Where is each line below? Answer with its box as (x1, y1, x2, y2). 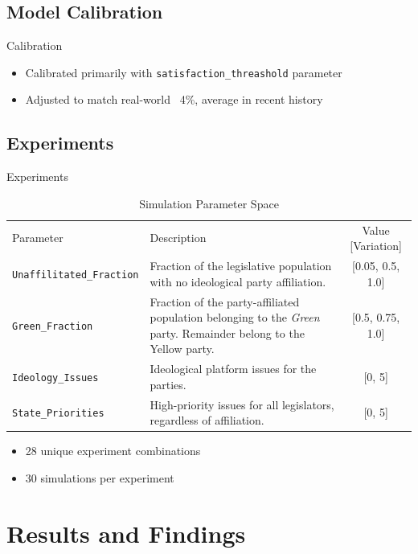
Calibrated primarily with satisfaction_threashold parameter (25, 64, 342, 80)
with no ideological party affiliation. (150, 273, 326, 289)
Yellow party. (150, 340, 215, 357)
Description (150, 229, 207, 246)
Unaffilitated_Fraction (12, 269, 139, 281)
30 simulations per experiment (25, 469, 174, 486)
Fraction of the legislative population (150, 257, 332, 274)
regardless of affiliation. (150, 412, 264, 429)
